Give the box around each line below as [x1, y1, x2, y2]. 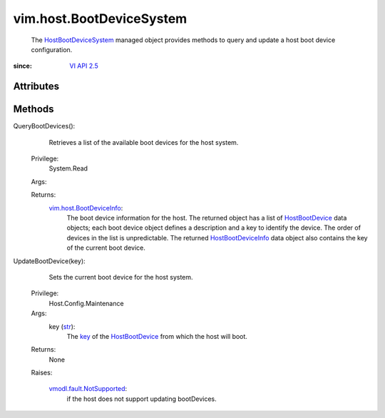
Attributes [13, 81, 60, 93]
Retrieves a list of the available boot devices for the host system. [48, 138, 239, 146]
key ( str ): [48, 322, 76, 331]
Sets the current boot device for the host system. [48, 272, 193, 281]
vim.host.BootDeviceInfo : [48, 203, 123, 212]
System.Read [48, 164, 88, 173]
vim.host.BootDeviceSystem [13, 11, 188, 26]
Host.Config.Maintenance [48, 299, 124, 307]
